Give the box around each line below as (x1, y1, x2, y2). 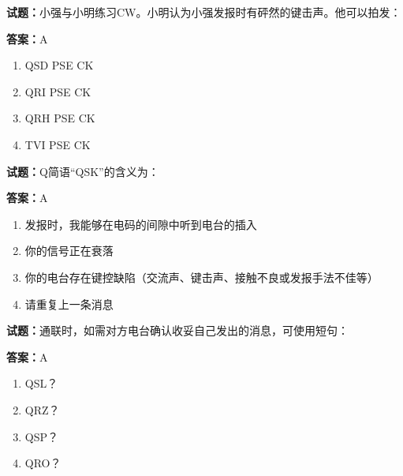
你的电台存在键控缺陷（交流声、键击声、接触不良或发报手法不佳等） (24, 268, 379, 285)
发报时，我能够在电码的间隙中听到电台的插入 (24, 216, 257, 232)
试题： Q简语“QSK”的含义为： (6, 163, 159, 179)
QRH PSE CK (24, 110, 95, 126)
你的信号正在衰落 (24, 242, 114, 259)
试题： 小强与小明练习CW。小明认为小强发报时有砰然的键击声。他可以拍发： (6, 4, 401, 20)
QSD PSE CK (24, 57, 94, 73)
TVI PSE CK (24, 136, 91, 152)
